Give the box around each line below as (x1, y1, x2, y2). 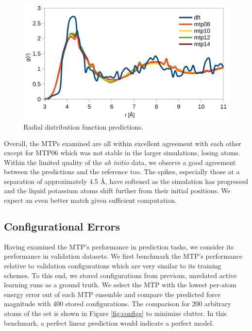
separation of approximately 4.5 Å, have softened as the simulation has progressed (4, 176, 249, 186)
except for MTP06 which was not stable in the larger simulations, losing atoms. (4, 148, 240, 158)
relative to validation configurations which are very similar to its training (4, 261, 221, 271)
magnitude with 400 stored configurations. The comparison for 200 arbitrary (4, 298, 231, 309)
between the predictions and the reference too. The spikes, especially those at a (4, 166, 240, 177)
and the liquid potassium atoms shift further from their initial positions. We (4, 185, 231, 196)
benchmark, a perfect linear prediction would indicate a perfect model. (4, 317, 214, 328)
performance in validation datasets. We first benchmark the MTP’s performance (4, 251, 243, 261)
